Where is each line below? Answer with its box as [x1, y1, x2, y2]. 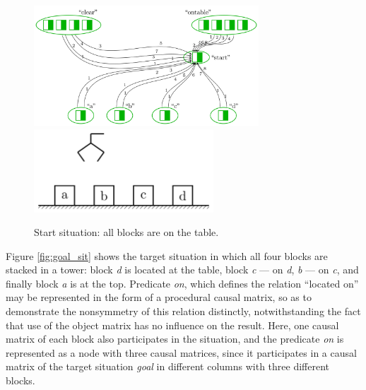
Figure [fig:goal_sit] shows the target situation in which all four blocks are [6, 248, 328, 263]
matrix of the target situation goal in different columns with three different [6, 359, 329, 374]
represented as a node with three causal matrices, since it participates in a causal [6, 345, 357, 360]
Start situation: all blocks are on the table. [34, 225, 219, 240]
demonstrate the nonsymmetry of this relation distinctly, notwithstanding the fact [6, 304, 361, 319]
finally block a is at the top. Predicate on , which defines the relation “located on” [6, 276, 359, 290]
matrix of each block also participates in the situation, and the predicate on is [6, 331, 344, 346]
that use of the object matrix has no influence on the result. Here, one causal [6, 317, 339, 332]
